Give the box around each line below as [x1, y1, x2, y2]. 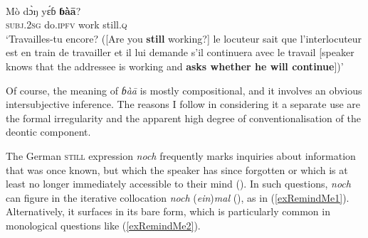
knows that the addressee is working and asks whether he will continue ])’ [6, 58, 344, 73]
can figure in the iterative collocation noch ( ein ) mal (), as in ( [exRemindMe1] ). [6, 190, 349, 205]
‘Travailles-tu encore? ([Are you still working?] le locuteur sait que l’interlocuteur [6, 31, 362, 45]
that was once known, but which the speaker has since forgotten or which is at [6, 162, 348, 177]
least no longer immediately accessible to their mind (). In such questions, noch [6, 176, 351, 191]
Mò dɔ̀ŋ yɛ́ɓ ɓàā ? [6, 3, 81, 18]
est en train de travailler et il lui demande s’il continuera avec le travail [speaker [6, 45, 354, 60]
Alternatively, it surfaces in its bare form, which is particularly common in [6, 204, 330, 219]
